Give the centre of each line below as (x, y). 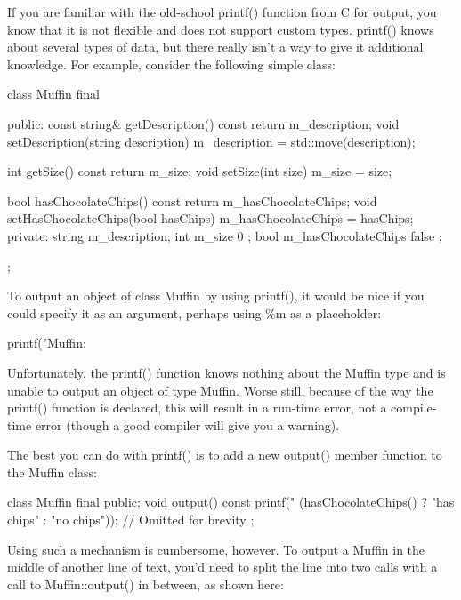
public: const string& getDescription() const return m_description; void (203, 123)
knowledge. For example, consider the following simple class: (171, 64)
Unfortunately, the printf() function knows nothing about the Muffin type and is (226, 372)
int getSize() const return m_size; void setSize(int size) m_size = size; (200, 171)
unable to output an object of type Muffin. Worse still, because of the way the (220, 390)
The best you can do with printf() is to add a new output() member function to (225, 455)
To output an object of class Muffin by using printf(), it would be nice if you (216, 296)
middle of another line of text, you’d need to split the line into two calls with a (222, 567)
